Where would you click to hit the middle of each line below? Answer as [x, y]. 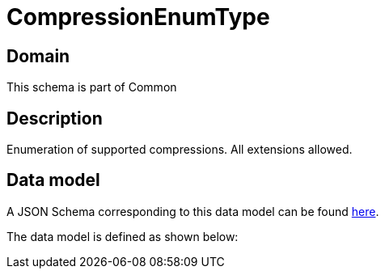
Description [55, 118]
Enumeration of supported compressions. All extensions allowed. [180, 150]
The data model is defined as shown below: [123, 236]
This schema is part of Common [92, 87]
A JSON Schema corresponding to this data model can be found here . [193, 211]
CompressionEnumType [138, 17]
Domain [38, 56]
